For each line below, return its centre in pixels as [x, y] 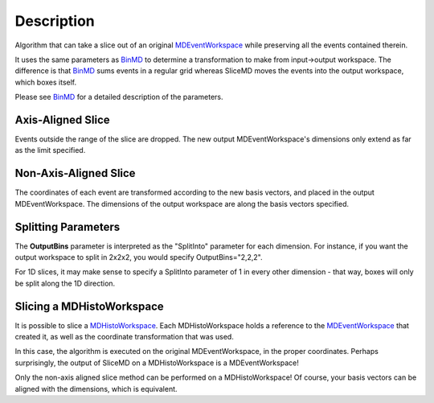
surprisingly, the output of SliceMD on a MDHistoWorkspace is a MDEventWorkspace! [157, 363]
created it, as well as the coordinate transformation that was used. [125, 337]
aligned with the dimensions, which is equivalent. [96, 389]
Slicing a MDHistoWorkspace [89, 306]
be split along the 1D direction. [65, 283]
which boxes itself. [46, 82]
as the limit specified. [50, 150]
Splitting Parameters [68, 226]
